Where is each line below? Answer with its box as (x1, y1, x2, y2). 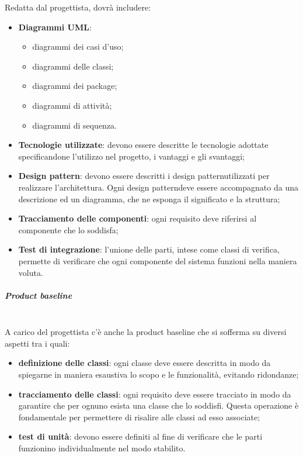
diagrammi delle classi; (32, 60, 114, 72)
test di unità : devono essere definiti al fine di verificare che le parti (18, 430, 263, 443)
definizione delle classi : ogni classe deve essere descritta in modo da (18, 357, 271, 369)
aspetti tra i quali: (5, 337, 70, 349)
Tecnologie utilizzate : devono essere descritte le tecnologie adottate (18, 139, 269, 151)
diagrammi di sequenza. (32, 119, 117, 131)
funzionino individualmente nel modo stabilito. (18, 442, 186, 454)
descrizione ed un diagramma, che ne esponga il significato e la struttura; (18, 192, 280, 205)
